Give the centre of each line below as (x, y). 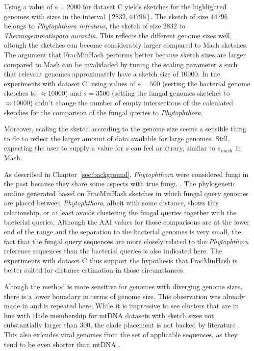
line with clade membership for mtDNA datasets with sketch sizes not (109, 315)
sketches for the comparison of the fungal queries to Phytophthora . (103, 112)
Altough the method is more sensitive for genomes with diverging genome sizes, (123, 287)
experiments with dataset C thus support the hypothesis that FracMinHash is (121, 260)
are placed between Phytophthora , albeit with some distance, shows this (111, 203)
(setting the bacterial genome (206, 83)
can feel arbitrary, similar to (173, 148)
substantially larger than (41, 325)
